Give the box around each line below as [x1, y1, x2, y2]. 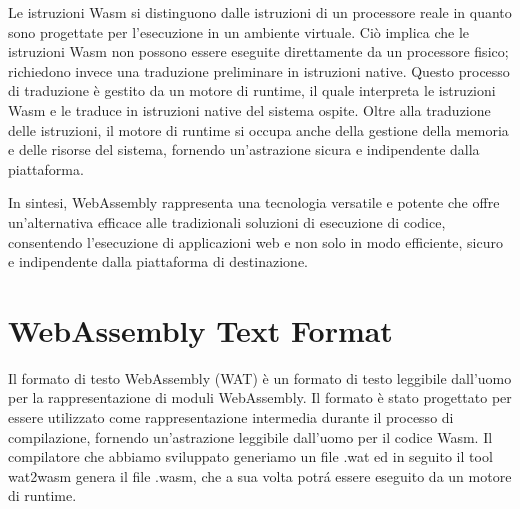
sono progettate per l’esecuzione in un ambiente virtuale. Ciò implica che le [8, 21, 470, 42]
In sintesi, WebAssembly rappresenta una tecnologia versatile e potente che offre [8, 192, 500, 213]
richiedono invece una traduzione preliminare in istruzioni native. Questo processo [8, 60, 510, 81]
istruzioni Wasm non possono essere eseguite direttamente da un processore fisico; [8, 41, 509, 62]
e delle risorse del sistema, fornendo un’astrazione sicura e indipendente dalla [8, 139, 480, 160]
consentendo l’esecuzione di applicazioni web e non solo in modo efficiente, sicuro [8, 231, 503, 252]
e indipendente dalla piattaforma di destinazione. [8, 251, 308, 272]
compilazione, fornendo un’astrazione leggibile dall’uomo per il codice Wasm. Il [8, 426, 493, 447]
